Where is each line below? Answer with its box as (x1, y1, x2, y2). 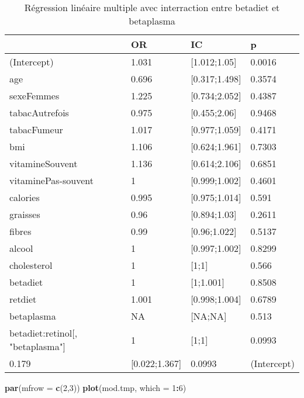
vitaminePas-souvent (9, 174, 94, 187)
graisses (9, 207, 40, 221)
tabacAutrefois (9, 106, 69, 119)
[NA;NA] (191, 309, 227, 323)
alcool (9, 241, 33, 255)
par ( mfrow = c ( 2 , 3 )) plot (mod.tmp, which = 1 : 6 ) (5, 382, 186, 393)
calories (9, 191, 40, 204)
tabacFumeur (9, 123, 63, 136)
